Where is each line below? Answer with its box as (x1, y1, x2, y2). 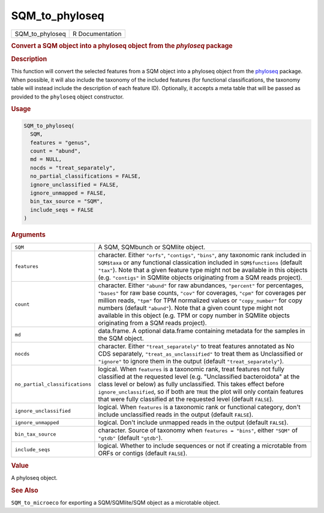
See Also (11, 486, 38, 494)
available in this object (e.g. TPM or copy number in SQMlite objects (98, 311, 290, 320)
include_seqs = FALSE (30, 206, 94, 213)
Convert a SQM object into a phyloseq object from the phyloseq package (11, 41, 233, 50)
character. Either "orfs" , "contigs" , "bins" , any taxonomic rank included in (98, 251, 307, 260)
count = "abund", (30, 148, 81, 154)
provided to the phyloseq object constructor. (11, 93, 124, 100)
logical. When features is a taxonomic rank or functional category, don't (98, 403, 301, 411)
